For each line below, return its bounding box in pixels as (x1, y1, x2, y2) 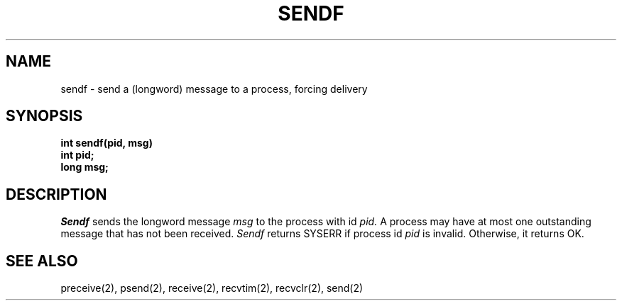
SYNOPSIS (6, 107, 83, 125)
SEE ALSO (6, 251, 78, 270)
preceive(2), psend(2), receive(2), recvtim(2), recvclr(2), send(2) (60, 282, 364, 295)
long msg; (60, 161, 109, 174)
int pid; (60, 149, 94, 161)
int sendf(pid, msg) (60, 137, 153, 149)
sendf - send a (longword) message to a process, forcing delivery (60, 82, 368, 95)
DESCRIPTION (6, 185, 107, 203)
